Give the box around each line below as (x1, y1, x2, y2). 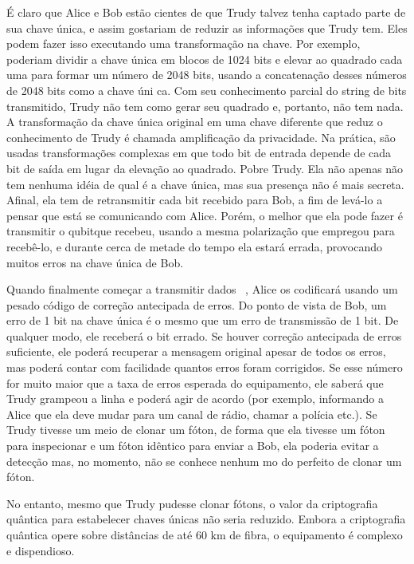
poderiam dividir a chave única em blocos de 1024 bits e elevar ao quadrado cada (6, 50, 403, 67)
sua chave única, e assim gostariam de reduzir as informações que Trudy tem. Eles (6, 19, 408, 36)
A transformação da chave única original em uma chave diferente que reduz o (6, 113, 383, 130)
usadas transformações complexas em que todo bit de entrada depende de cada (6, 144, 392, 161)
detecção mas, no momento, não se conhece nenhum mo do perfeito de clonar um (6, 452, 402, 469)
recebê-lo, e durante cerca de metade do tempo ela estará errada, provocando (6, 238, 383, 254)
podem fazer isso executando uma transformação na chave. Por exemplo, (6, 35, 361, 52)
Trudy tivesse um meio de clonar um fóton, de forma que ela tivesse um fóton (6, 421, 385, 438)
